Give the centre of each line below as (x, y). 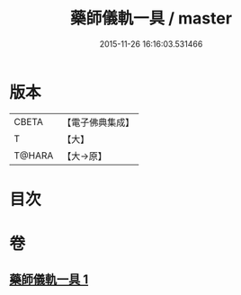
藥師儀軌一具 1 (49, 280)
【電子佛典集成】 (98, 122)
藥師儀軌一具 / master (151, 18)
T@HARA (34, 156)
